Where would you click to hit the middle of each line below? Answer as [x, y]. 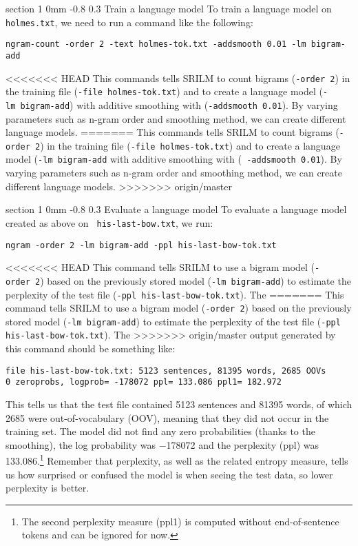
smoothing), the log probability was [81, 444]
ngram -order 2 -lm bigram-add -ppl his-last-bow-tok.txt [141, 245]
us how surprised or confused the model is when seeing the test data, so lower [169, 474]
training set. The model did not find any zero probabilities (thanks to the [160, 431]
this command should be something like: [91, 348]
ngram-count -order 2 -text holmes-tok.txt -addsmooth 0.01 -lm [156, 44]
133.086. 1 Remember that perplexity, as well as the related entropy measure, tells [177, 460]
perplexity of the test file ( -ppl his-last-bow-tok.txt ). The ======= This [175, 294]
